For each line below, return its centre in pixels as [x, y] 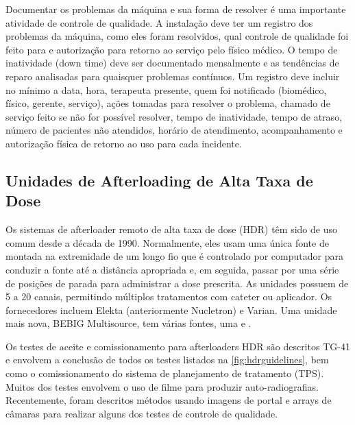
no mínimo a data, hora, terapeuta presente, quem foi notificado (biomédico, [166, 89]
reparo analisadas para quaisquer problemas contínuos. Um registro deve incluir [173, 76]
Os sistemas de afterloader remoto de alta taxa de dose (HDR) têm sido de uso [171, 229]
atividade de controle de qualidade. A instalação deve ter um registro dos [159, 22]
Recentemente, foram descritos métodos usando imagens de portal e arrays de [169, 400]
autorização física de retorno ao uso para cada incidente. [124, 143]
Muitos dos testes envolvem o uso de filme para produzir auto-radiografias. [162, 386]
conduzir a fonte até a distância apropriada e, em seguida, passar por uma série [172, 269]
